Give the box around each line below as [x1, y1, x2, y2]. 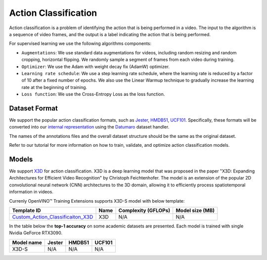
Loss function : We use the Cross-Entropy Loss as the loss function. [21, 91, 165, 97]
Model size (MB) [176, 207, 215, 214]
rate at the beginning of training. [21, 84, 88, 90]
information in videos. [9, 189, 54, 195]
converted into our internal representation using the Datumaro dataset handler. [9, 124, 170, 130]
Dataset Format [9, 104, 58, 112]
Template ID [12, 207, 42, 214]
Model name [12, 239, 42, 246]
